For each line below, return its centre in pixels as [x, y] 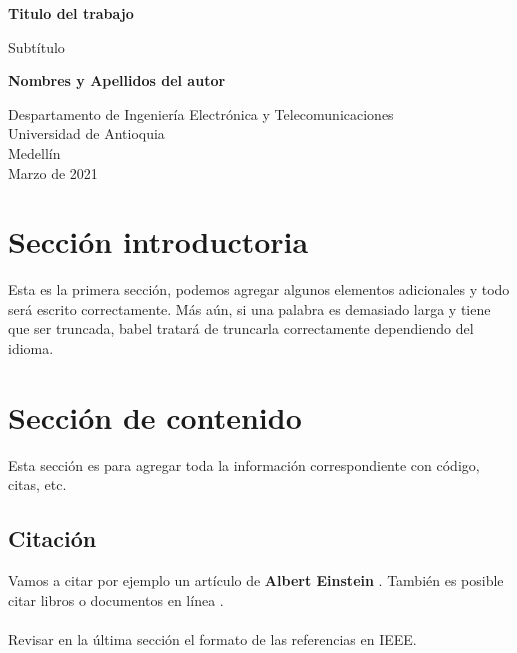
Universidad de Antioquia [86, 133]
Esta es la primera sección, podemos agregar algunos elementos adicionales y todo [259, 289]
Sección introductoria [158, 241]
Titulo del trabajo [71, 13]
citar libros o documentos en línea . [116, 599]
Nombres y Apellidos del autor [117, 80]
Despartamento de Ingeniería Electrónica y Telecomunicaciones [201, 113]
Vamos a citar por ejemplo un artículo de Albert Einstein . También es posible [256, 580]
